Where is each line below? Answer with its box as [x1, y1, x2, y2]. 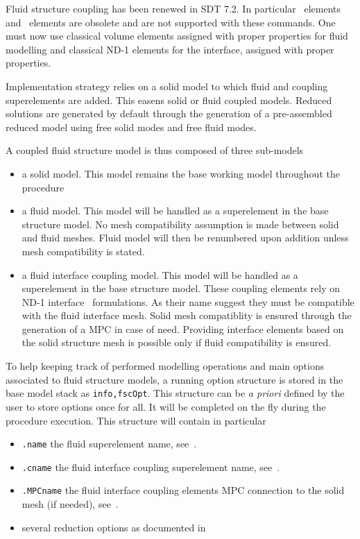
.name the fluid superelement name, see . [22, 436, 197, 451]
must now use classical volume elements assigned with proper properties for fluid [6, 28, 348, 43]
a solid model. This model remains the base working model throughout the [22, 166, 340, 180]
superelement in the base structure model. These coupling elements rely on [22, 281, 341, 296]
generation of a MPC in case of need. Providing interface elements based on [22, 321, 344, 336]
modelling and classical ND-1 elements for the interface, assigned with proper [6, 42, 334, 56]
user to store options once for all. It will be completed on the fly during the [6, 399, 326, 413]
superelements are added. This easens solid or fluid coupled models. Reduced [6, 92, 332, 107]
